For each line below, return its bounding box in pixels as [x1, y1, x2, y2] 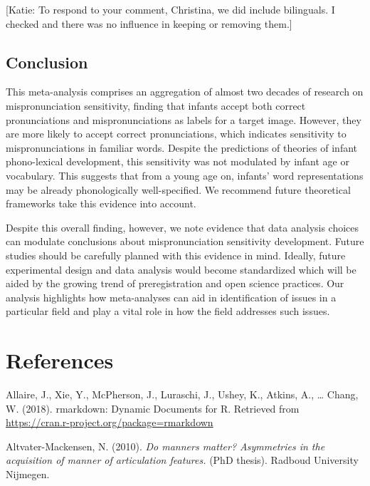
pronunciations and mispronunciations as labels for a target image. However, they [6, 112, 361, 127]
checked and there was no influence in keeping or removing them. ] [6, 16, 292, 31]
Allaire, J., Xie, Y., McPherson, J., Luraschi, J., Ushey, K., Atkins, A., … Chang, [6, 387, 359, 402]
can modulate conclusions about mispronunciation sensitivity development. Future [6, 234, 364, 249]
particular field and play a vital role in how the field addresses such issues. [6, 304, 330, 319]
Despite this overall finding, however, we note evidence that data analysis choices [6, 219, 359, 234]
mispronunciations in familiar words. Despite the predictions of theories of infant [6, 140, 358, 155]
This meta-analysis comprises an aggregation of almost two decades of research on [6, 84, 364, 99]
